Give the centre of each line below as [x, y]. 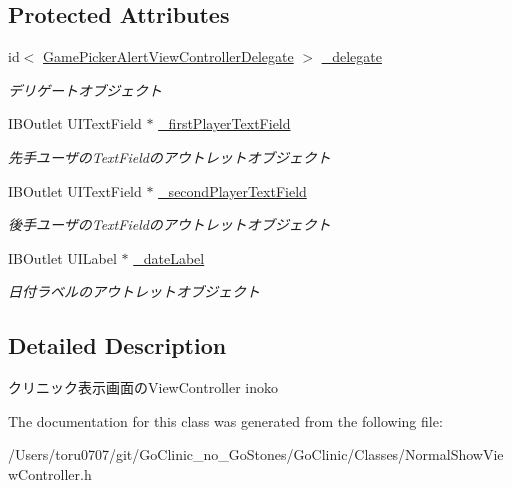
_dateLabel [169, 257]
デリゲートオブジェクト [85, 89]
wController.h [50, 473]
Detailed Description [117, 345]
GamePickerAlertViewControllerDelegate [168, 56]
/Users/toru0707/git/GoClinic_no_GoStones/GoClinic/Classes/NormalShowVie [256, 454]
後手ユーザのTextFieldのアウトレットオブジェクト [169, 224]
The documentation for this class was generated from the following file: [225, 420]
